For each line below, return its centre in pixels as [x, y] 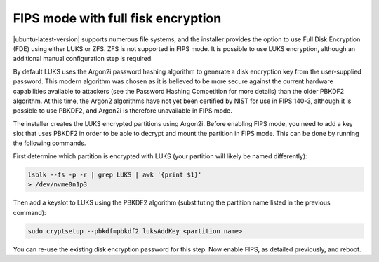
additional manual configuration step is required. [83, 59]
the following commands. [49, 143]
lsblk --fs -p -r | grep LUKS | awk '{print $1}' [115, 174]
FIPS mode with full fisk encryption [117, 18]
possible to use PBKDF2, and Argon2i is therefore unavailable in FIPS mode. [123, 111]
